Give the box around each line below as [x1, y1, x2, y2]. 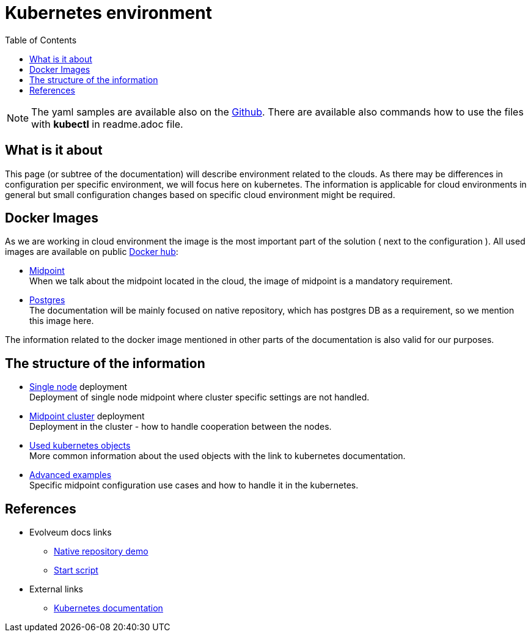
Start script [54, 565, 98, 576]
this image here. [29, 315, 94, 326]
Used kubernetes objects [29, 440, 131, 451]
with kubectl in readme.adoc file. [31, 117, 183, 130]
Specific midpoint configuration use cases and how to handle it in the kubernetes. [29, 480, 359, 491]
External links [29, 584, 84, 595]
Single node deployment [29, 381, 128, 392]
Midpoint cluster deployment [29, 411, 145, 422]
